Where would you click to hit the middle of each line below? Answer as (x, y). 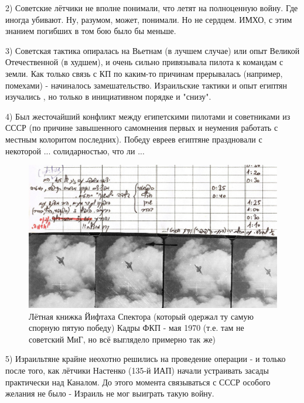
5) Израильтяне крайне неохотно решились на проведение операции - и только (146, 359)
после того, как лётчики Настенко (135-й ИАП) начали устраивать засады (137, 370)
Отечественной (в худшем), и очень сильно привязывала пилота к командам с (144, 62)
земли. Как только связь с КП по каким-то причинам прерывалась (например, (144, 73)
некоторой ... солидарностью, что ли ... (75, 150)
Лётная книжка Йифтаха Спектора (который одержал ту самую (141, 316)
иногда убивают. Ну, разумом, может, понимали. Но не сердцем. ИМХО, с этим (149, 19)
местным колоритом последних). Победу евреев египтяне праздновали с (134, 139)
